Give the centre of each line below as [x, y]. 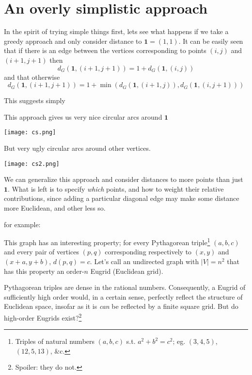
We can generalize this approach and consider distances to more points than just [124, 179]
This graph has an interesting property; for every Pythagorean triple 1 [107, 241]
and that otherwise [32, 77]
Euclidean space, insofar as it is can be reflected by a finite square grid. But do [121, 306]
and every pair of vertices [41, 252]
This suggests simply [35, 100]
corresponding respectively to [148, 252]
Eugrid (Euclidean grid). [127, 271]
